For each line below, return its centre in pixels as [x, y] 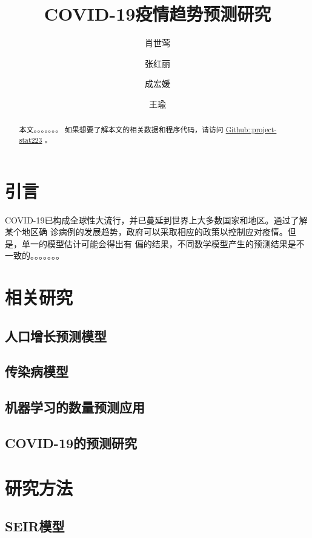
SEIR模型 [35, 526]
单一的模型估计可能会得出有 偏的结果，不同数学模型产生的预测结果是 [159, 243]
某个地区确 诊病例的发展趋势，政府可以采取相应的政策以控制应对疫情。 [146, 232]
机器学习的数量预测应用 [75, 407]
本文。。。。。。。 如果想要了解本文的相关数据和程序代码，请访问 [121, 130]
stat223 [31, 139]
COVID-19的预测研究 [71, 443]
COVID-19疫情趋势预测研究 [158, 14]
